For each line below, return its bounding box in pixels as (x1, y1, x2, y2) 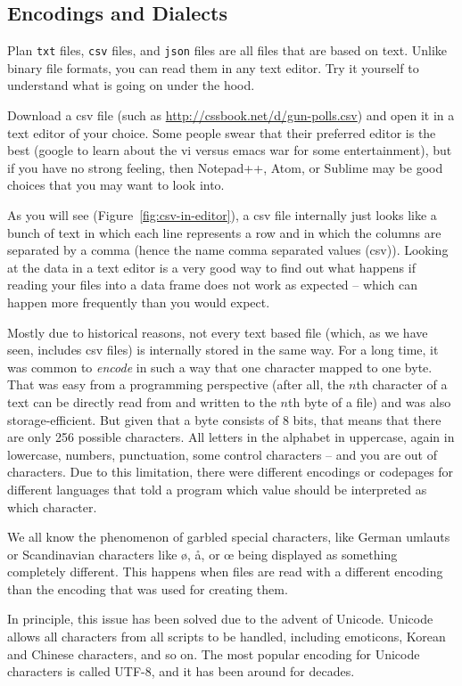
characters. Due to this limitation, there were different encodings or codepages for (7, 462, 454, 481)
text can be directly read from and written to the (7, 392, 276, 411)
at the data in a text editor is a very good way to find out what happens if (7, 257, 416, 276)
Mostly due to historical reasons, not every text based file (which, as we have (7, 323, 428, 341)
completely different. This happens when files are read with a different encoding (7, 562, 443, 581)
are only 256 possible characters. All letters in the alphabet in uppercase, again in (7, 428, 455, 446)
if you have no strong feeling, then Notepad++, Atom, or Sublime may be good (7, 158, 443, 176)
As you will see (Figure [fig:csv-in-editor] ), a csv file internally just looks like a (7, 206, 437, 225)
